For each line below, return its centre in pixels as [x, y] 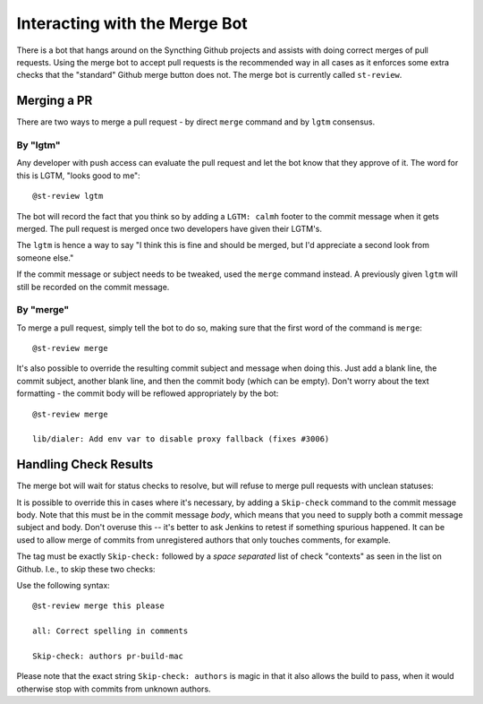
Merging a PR [55, 101]
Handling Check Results [85, 464]
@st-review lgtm [68, 196]
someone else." [45, 258]
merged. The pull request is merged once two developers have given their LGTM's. [169, 228]
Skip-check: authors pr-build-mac [108, 656]
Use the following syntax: [64, 586]
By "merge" [43, 310]
